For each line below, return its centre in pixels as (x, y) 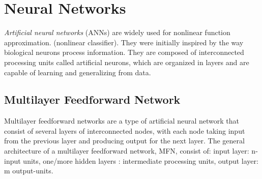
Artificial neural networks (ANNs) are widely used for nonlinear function (117, 32)
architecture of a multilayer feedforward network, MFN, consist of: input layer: (127, 151)
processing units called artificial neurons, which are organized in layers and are (127, 62)
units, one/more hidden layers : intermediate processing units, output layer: (141, 160)
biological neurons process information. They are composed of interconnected (124, 52)
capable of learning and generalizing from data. (78, 72)
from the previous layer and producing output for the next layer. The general (124, 141)
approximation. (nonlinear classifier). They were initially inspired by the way (124, 42)
